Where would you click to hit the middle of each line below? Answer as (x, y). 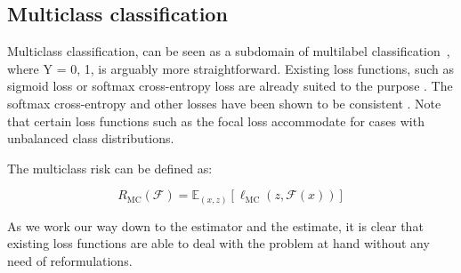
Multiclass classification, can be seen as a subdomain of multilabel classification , (229, 51)
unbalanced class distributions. (91, 138)
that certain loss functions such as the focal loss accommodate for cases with (216, 120)
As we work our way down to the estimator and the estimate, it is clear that (215, 225)
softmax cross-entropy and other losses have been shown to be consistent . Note (224, 103)
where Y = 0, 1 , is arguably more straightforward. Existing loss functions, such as (230, 68)
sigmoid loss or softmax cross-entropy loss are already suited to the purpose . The (230, 86)
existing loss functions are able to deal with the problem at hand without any (218, 243)
